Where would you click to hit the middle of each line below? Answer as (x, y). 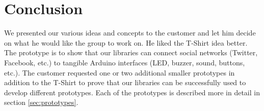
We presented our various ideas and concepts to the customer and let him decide (130, 33)
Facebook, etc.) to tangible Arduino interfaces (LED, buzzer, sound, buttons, (125, 62)
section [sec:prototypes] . (41, 102)
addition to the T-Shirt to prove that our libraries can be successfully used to (125, 82)
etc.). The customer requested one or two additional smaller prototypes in (120, 72)
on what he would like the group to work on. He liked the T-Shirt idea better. (126, 42)
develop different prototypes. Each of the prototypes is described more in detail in (132, 92)
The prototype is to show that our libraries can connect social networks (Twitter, (131, 52)
